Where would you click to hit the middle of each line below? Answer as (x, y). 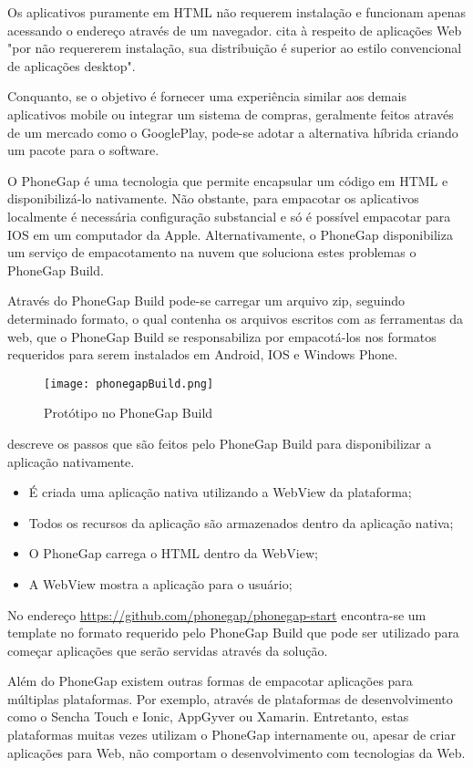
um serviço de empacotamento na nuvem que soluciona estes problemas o (212, 252)
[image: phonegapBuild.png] (129, 384)
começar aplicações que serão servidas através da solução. (168, 650)
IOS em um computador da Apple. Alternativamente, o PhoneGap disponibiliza (230, 234)
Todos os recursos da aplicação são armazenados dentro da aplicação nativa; (241, 522)
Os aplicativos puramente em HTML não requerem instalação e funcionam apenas (237, 12)
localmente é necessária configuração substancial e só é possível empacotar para (229, 216)
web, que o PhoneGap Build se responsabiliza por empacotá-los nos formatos (222, 336)
